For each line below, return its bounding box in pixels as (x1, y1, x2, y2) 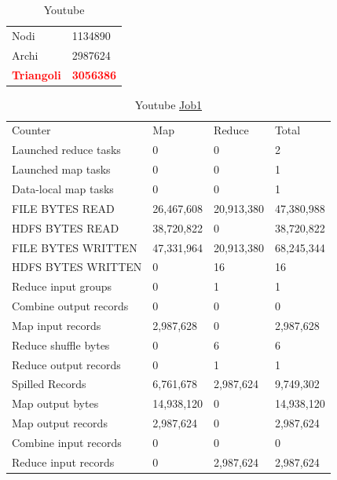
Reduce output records (12, 356, 121, 372)
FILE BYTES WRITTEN (12, 239, 137, 255)
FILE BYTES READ (12, 200, 115, 216)
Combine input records (12, 434, 122, 450)
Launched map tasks (12, 161, 111, 178)
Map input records (12, 317, 101, 333)
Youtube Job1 (134, 96, 203, 112)
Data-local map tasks (12, 181, 114, 196)
